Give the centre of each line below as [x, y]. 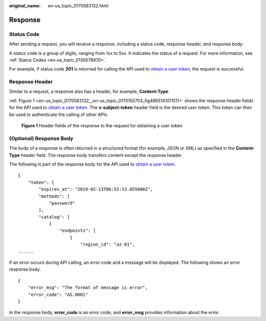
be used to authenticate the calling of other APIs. [59, 114]
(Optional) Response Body [41, 138]
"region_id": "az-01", [107, 245]
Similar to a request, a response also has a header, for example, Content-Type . [89, 92]
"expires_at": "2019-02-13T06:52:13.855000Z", [96, 189]
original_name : [25, 6]
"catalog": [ [54, 217]
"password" [62, 203]
